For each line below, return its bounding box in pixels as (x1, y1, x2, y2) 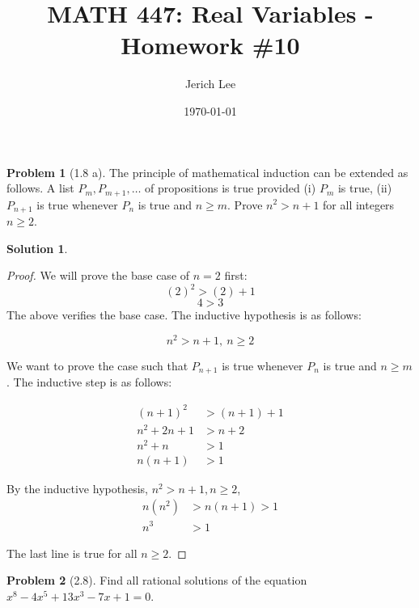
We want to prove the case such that (6, 357, 188, 374)
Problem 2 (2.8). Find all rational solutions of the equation (6, 572, 307, 589)
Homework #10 (121, 28, 300, 61)
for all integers (323, 196, 395, 213)
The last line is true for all (6, 544, 138, 561)
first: (224, 267, 248, 284)
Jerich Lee (184, 75, 236, 92)
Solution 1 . (6, 239, 68, 256)
